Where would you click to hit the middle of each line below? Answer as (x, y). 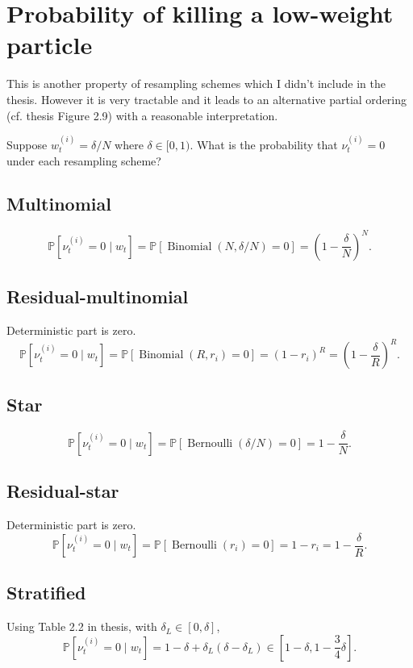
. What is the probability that (264, 144)
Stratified (46, 593)
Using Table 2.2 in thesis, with (82, 626)
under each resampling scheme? (84, 160)
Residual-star (63, 491)
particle (50, 45)
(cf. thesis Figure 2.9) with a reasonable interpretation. (142, 115)
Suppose (27, 144)
